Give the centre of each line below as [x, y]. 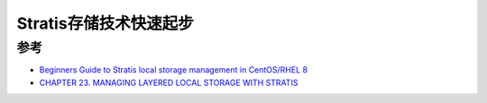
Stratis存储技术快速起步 [105, 23]
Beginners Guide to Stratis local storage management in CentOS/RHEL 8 [174, 70]
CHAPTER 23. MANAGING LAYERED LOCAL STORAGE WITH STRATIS [169, 82]
